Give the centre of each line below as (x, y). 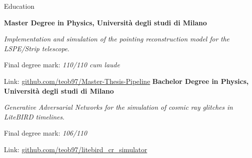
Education (19, 6)
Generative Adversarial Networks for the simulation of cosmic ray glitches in (118, 107)
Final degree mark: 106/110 (46, 133)
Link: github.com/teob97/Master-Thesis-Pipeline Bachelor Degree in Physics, (126, 81)
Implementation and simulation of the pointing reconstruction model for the (117, 39)
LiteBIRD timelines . (34, 116)
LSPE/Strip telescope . (37, 48)
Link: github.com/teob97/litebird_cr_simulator (76, 149)
